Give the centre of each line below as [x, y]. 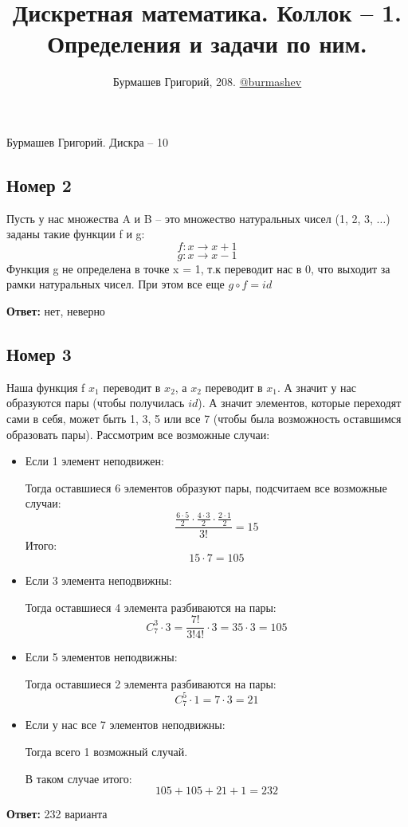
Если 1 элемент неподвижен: [94, 461]
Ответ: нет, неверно [56, 311]
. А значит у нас [317, 387]
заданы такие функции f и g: [76, 234]
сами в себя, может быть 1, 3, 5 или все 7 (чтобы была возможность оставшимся [204, 419]
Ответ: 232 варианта [57, 814]
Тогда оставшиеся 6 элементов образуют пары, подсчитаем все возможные [206, 487]
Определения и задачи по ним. [207, 43]
